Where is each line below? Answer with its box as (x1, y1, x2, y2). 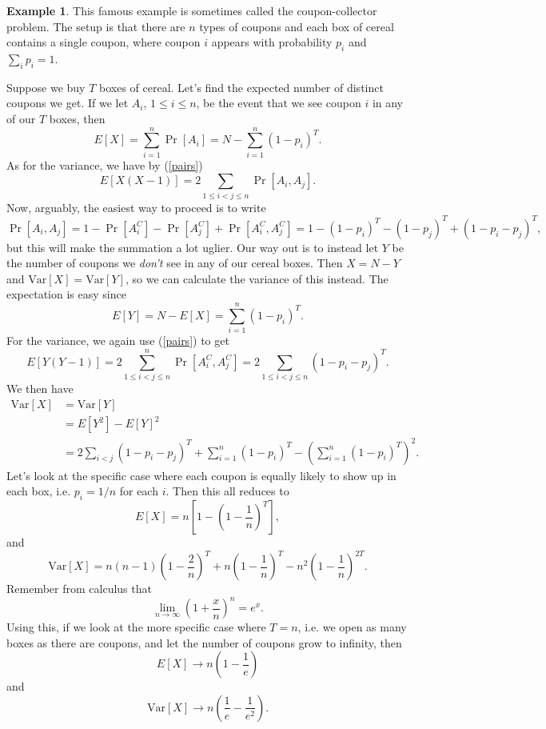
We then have (6, 379, 74, 396)
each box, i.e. (6, 483, 71, 499)
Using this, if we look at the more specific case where (6, 619, 266, 635)
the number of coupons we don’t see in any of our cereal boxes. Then (6, 254, 343, 271)
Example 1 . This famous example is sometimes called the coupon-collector (6, 2, 377, 18)
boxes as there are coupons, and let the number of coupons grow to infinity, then (6, 634, 402, 651)
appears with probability (211, 34, 333, 50)
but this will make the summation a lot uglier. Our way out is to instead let (6, 238, 379, 255)
